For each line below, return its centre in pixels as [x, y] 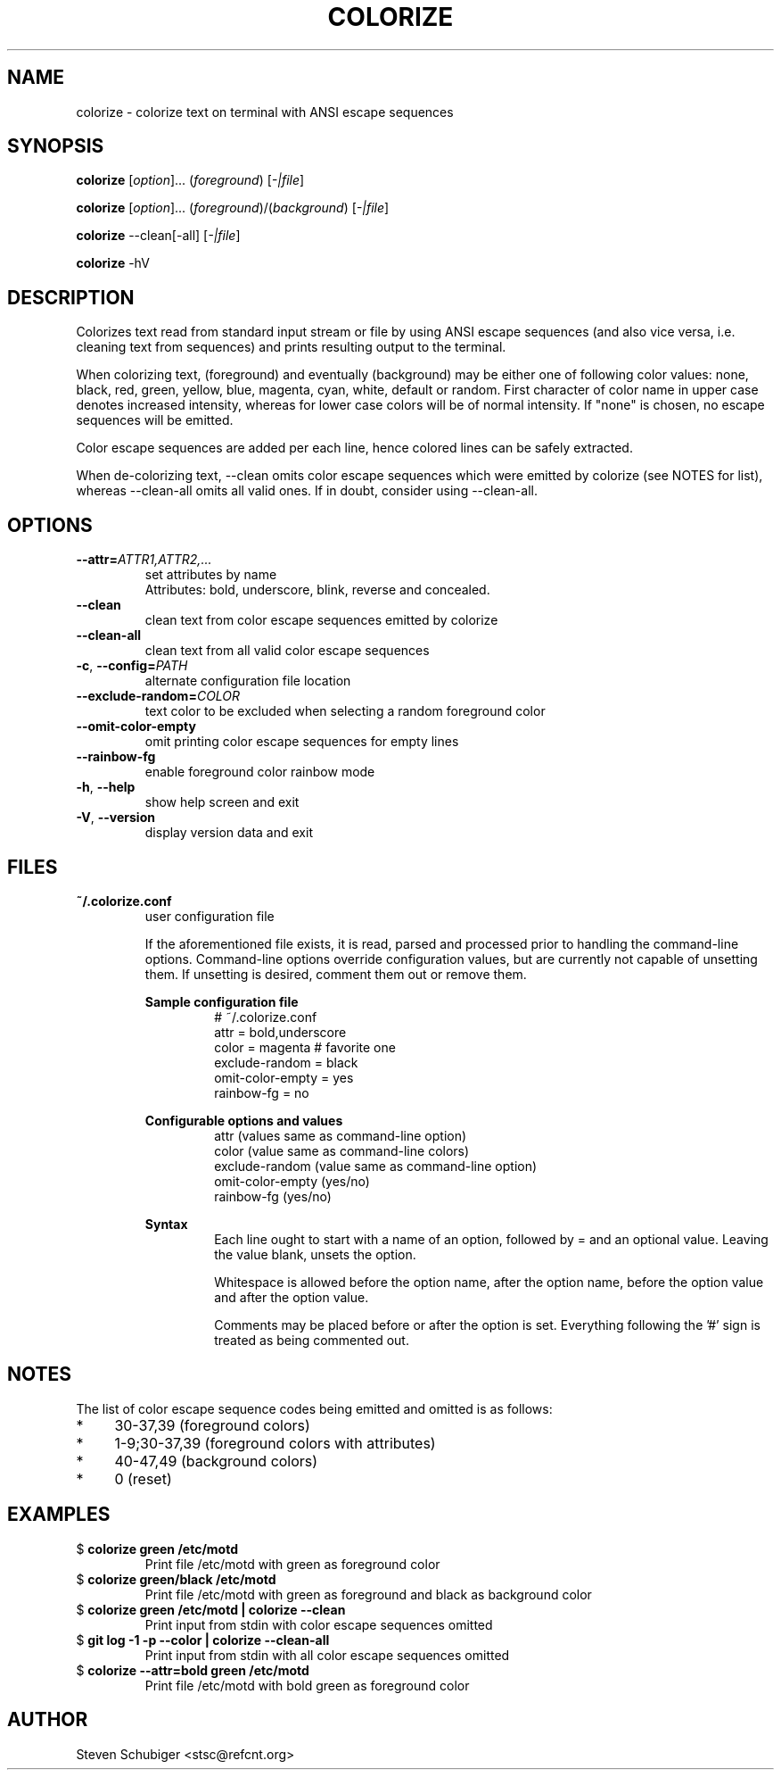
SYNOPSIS [56, 146]
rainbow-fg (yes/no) [273, 1196]
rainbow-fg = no [262, 1092]
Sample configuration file [222, 1001]
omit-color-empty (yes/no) [292, 1181]
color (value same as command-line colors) [342, 1150]
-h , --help [106, 787]
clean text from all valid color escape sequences [287, 651]
